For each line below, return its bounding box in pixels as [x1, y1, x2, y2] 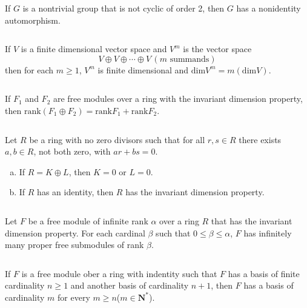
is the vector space [183, 42, 252, 55]
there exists [239, 133, 282, 146]
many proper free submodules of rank [5, 238, 144, 251]
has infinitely [243, 226, 292, 239]
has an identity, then [37, 186, 114, 198]
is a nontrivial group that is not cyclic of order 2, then [22, 2, 225, 14]
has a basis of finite [228, 267, 300, 280]
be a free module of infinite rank [28, 214, 148, 227]
